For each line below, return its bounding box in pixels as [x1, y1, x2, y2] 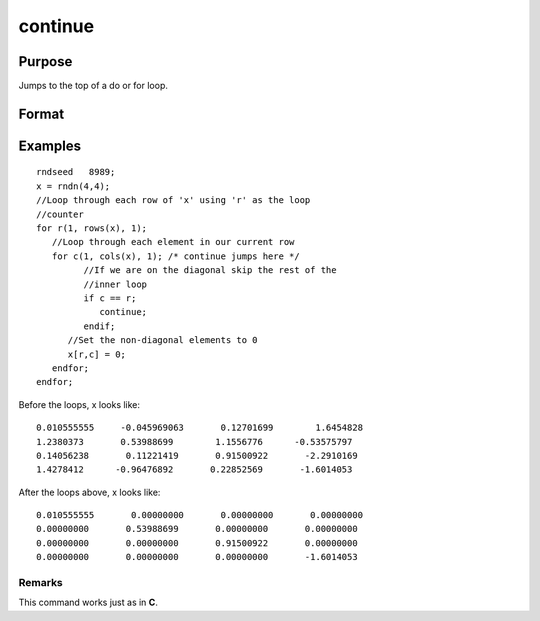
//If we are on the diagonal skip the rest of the [83, 265, 337, 276]
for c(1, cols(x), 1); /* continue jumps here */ [51, 250, 300, 262]
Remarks [18, 576, 64, 590]
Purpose [18, 53, 73, 70]
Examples [18, 137, 82, 154]
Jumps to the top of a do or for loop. [18, 80, 169, 92]
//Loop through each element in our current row [51, 236, 295, 248]
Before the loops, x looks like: [18, 398, 140, 410]
